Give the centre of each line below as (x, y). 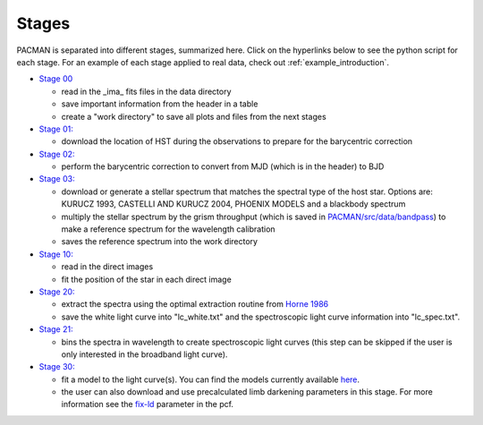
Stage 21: (56, 329)
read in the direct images (107, 267)
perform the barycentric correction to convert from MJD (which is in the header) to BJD (223, 166)
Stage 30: (57, 367)
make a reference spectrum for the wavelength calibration (169, 229)
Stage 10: (56, 254)
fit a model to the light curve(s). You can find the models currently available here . (211, 379)
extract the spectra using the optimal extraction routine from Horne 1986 (195, 304)
